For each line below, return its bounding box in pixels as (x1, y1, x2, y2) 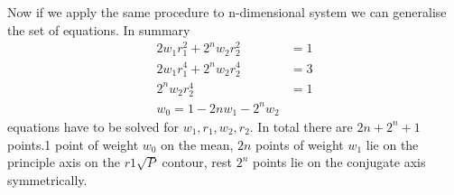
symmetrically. (7, 170, 88, 189)
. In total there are (249, 116, 353, 135)
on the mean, (161, 135, 234, 153)
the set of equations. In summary (7, 20, 190, 39)
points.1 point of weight (7, 135, 139, 153)
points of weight (255, 135, 344, 153)
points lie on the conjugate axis (252, 153, 426, 172)
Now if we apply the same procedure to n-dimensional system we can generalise (7, 3, 447, 21)
